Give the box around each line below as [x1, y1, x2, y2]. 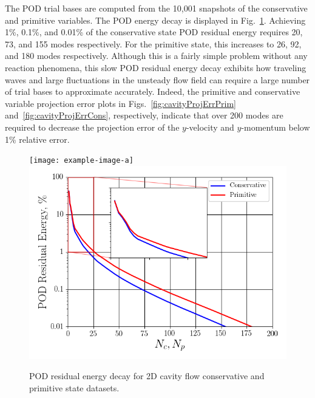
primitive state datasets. [29, 381, 120, 394]
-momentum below [241, 120, 310, 133]
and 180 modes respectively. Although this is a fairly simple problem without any [5, 49, 308, 62]
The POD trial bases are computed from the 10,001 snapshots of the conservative [5, 2, 308, 14]
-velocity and [186, 120, 234, 133]
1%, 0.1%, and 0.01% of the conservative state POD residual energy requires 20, [5, 26, 303, 38]
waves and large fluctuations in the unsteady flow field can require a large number [5, 73, 310, 86]
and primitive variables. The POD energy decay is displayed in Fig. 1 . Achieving [5, 13, 306, 26]
